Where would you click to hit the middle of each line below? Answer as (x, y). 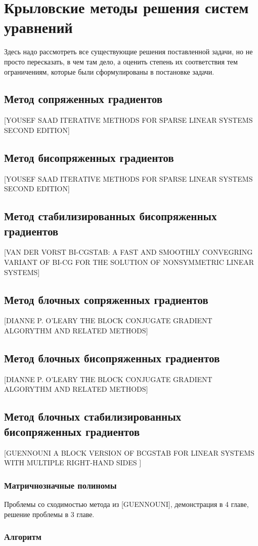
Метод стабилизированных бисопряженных (111, 216)
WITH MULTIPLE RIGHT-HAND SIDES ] (73, 463)
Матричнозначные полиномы (60, 485)
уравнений (38, 27)
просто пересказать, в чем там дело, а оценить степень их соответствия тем (121, 61)
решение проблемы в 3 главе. (49, 514)
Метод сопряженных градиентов (83, 99)
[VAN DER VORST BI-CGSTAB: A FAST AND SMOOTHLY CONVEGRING (128, 252)
